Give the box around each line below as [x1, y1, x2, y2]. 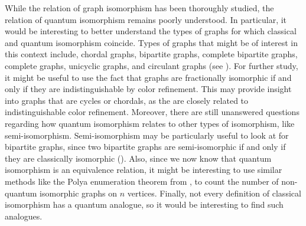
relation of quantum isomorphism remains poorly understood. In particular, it [5, 13, 287, 25]
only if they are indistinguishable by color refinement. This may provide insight [5, 83, 292, 95]
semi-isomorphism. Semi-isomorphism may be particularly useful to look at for [5, 129, 289, 141]
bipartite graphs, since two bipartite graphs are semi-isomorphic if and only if [5, 140, 286, 153]
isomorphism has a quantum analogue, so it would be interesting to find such [5, 198, 284, 211]
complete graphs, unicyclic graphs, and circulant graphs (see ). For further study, [5, 59, 298, 71]
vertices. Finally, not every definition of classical [127, 186, 301, 199]
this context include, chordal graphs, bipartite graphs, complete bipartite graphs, [5, 48, 298, 60]
